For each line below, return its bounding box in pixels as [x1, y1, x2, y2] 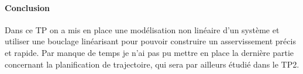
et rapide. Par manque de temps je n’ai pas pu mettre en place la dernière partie [5, 46, 294, 58]
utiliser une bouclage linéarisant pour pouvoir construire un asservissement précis [5, 35, 296, 47]
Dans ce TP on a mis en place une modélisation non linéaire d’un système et [5, 23, 280, 36]
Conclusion [5, 1, 50, 13]
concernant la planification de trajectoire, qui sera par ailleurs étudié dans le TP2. [5, 58, 299, 70]
